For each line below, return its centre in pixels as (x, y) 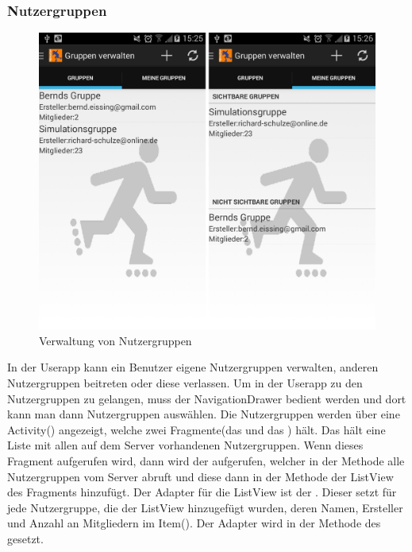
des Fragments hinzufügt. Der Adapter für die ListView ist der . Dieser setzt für (202, 492)
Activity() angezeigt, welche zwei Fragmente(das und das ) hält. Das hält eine (196, 429)
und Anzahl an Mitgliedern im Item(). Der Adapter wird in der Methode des (194, 523)
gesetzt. (25, 538)
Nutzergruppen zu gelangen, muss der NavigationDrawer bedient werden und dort (207, 398)
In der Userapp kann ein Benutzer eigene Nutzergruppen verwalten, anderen (193, 367)
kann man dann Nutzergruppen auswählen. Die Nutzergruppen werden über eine (204, 414)
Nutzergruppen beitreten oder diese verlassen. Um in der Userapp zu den (185, 383)
